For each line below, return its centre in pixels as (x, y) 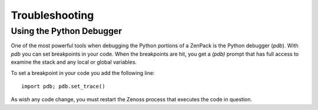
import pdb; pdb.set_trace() (63, 86)
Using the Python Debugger (67, 31)
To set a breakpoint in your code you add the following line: (83, 73)
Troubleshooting (52, 15)
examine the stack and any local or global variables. (74, 62)
